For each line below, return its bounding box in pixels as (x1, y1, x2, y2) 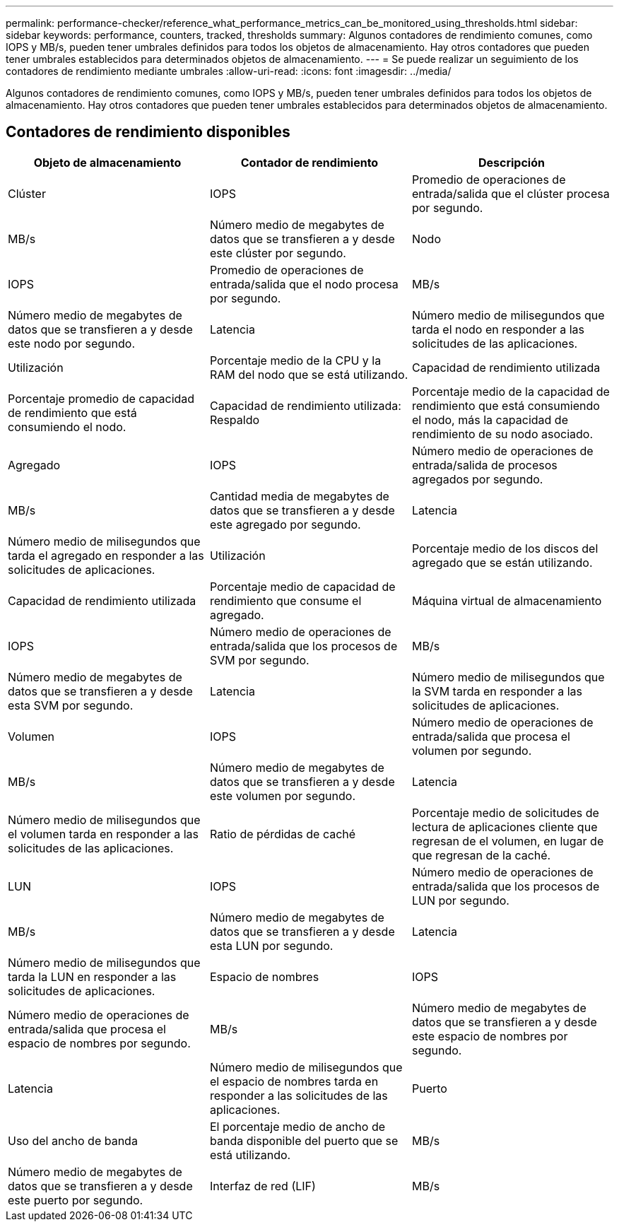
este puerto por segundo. (8, 1192, 143, 1207)
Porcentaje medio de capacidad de (209, 579, 396, 594)
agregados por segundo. (411, 471, 543, 486)
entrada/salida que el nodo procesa (209, 276, 399, 291)
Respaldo (209, 412, 260, 427)
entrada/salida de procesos (411, 457, 558, 472)
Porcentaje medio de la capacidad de (411, 384, 610, 399)
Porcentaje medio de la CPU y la (209, 353, 382, 368)
